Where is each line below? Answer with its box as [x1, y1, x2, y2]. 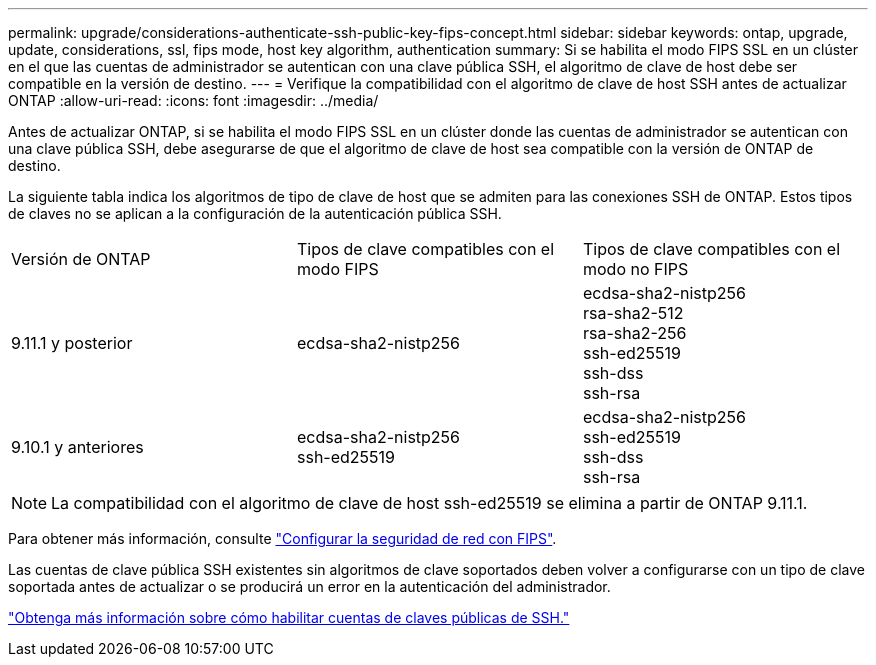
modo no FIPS [582, 259, 689, 279]
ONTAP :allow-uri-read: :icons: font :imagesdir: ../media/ [8, 92, 379, 109]
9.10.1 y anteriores [11, 437, 144, 457]
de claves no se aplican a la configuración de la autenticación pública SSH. [8, 205, 502, 222]
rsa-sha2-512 [582, 303, 684, 323]
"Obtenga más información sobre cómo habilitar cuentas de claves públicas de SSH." [8, 609, 570, 626]
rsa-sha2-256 [582, 323, 687, 343]
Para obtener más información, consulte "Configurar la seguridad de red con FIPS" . [8, 530, 557, 547]
